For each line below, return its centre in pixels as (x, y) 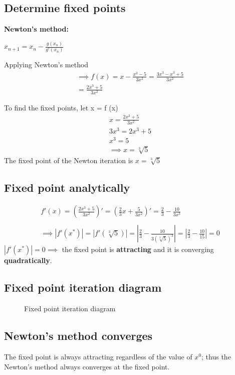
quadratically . (28, 260)
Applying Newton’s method (46, 65)
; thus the (216, 357)
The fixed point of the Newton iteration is (69, 160)
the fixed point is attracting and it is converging (138, 249)
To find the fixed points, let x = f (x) (61, 108)
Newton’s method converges (78, 336)
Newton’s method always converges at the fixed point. (87, 366)
